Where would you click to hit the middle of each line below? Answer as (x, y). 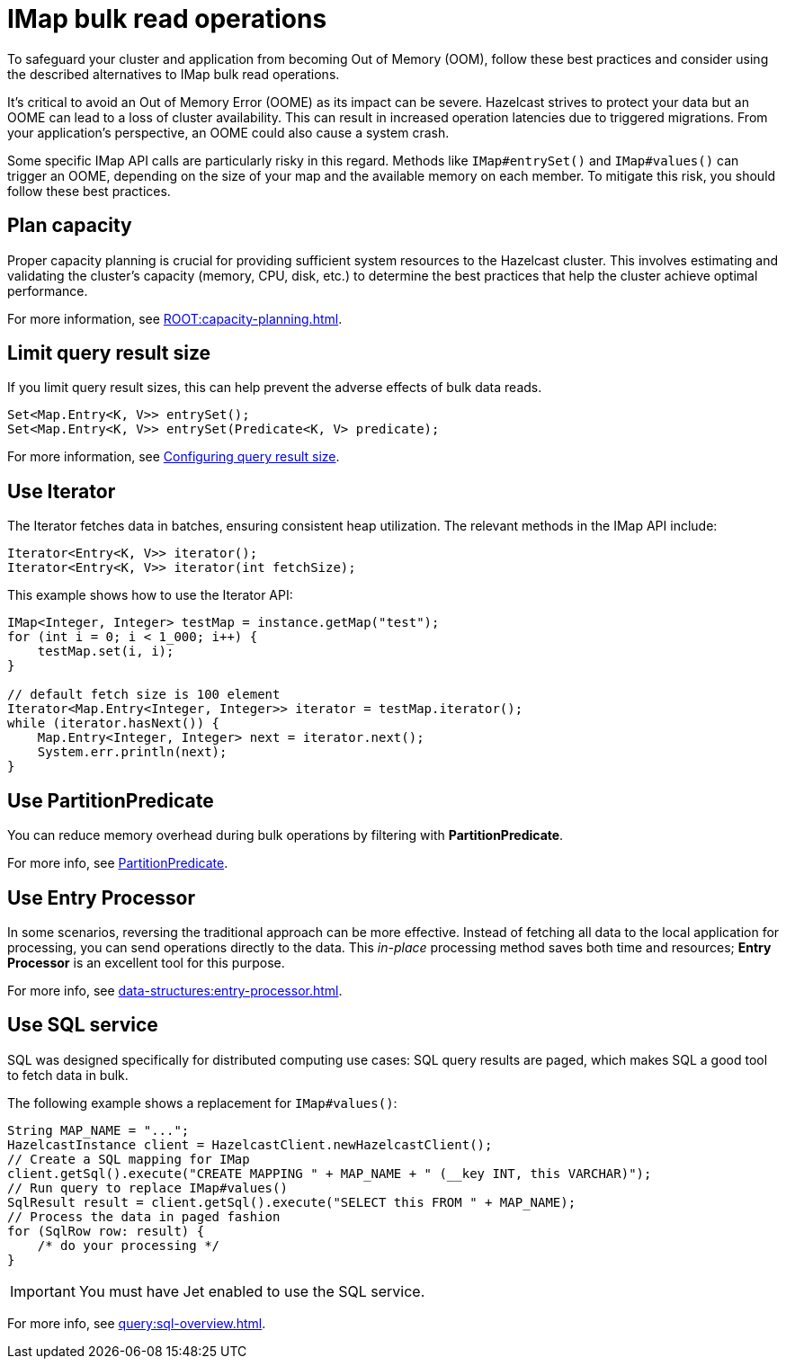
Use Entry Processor (101, 897)
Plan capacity (70, 226)
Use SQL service (83, 1025)
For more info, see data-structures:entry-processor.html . (175, 990)
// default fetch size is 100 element (144, 695)
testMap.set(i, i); (106, 652)
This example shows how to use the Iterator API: (150, 595)
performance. (48, 290)
